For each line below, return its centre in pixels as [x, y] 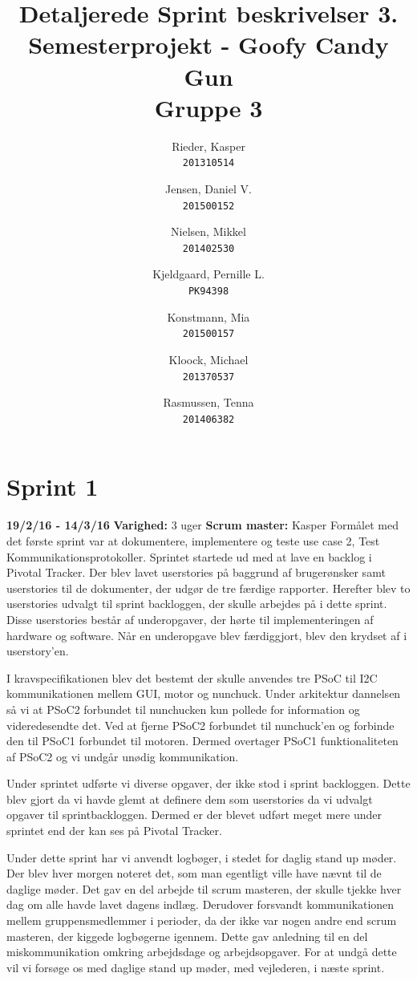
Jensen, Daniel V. [208, 188]
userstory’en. [38, 651]
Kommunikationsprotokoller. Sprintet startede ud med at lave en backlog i [189, 556]
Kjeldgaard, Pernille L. [208, 274]
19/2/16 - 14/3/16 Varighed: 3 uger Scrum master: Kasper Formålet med [202, 525]
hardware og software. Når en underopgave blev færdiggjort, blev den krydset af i [207, 635]
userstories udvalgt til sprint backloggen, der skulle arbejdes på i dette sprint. [197, 604]
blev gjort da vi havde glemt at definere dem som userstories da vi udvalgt [190, 799]
